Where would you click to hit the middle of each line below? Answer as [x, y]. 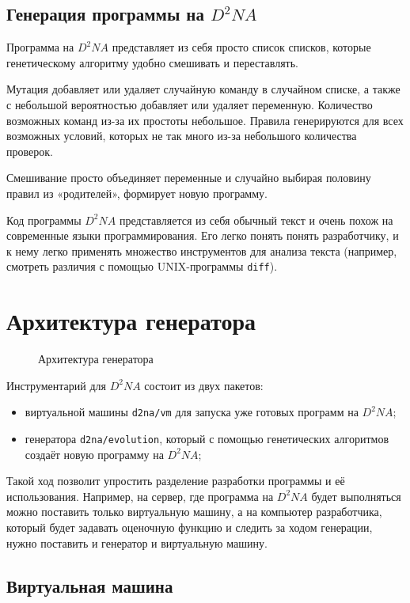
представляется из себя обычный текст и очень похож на [256, 220]
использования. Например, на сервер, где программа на [140, 496]
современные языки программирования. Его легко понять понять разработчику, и [203, 235]
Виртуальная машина [90, 585]
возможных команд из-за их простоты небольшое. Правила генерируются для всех [205, 120]
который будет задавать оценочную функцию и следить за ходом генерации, [190, 527]
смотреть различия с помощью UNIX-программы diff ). [142, 266]
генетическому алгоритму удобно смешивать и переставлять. [153, 62]
